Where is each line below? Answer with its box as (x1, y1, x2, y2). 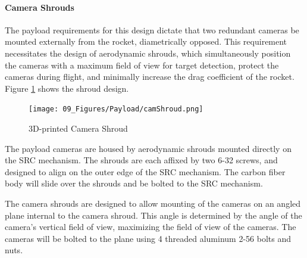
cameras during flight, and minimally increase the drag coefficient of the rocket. (5, 70, 295, 83)
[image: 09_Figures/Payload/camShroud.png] (29, 105, 203, 114)
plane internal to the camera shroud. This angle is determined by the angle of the (5, 209, 302, 221)
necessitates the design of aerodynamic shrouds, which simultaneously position (5, 46, 291, 59)
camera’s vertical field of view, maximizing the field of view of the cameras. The (5, 220, 296, 233)
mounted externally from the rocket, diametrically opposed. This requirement (5, 35, 287, 48)
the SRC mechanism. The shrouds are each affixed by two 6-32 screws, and (5, 154, 278, 166)
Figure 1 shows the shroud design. (5, 82, 129, 94)
